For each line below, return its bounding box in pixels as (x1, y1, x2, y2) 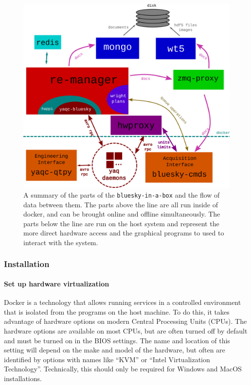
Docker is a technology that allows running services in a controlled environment (4, 297, 241, 307)
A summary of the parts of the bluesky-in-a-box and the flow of (23, 189, 220, 200)
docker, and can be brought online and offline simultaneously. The (23, 209, 220, 219)
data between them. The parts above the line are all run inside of (23, 199, 218, 209)
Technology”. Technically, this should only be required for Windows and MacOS (4, 364, 242, 374)
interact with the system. (23, 237, 98, 247)
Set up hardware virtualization (4, 278, 109, 288)
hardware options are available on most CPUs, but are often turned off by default (4, 325, 248, 335)
